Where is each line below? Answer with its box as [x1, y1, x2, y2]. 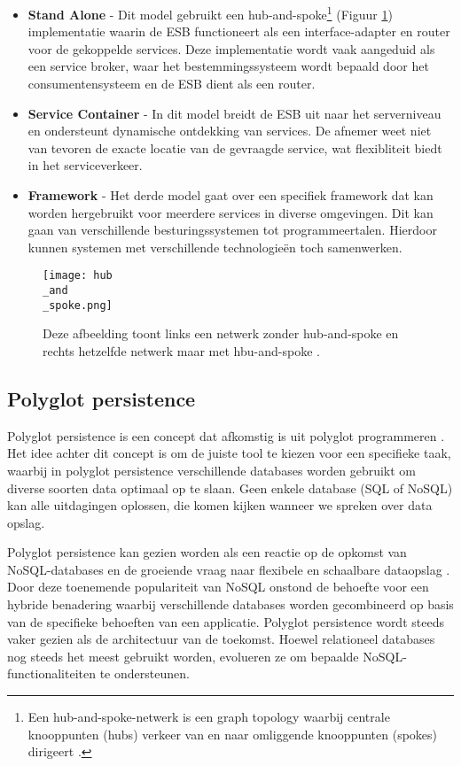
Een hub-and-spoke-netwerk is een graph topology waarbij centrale [27, 708, 390, 726]
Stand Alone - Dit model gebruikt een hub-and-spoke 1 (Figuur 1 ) [27, 3, 393, 23]
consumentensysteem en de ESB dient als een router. [27, 74, 316, 93]
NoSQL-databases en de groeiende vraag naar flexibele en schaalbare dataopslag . [7, 560, 450, 578]
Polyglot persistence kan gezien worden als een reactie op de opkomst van [7, 543, 407, 561]
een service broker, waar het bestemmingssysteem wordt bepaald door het [27, 57, 429, 75]
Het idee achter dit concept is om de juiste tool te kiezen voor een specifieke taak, [7, 444, 451, 462]
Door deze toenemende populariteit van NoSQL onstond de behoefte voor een [7, 577, 429, 596]
